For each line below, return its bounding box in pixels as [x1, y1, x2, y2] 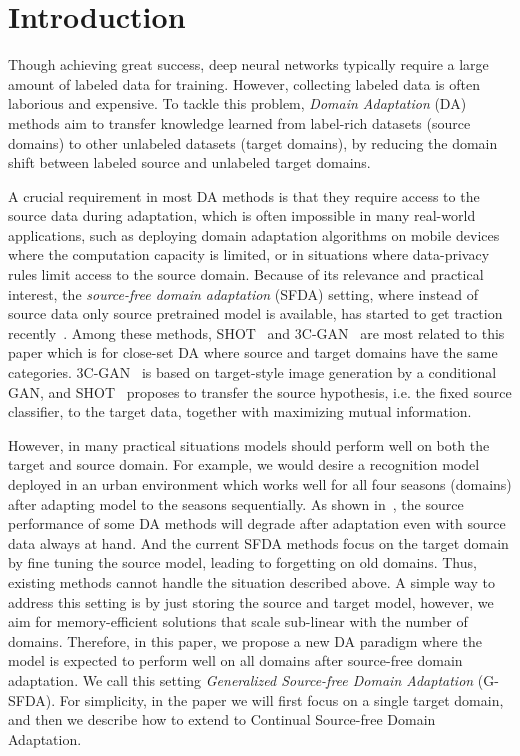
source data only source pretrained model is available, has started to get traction [8, 303, 503, 324]
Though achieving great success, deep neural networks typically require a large [8, 54, 489, 75]
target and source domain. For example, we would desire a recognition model [8, 454, 480, 475]
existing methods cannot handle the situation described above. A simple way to [8, 571, 495, 592]
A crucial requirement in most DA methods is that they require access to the [8, 185, 480, 206]
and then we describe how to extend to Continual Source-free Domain [8, 709, 436, 730]
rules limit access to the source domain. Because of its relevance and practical [8, 264, 484, 285]
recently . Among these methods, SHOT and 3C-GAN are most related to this [8, 322, 505, 343]
